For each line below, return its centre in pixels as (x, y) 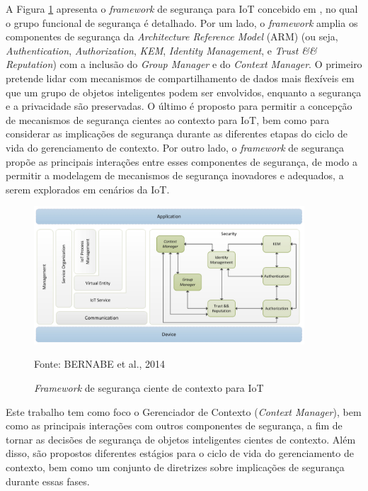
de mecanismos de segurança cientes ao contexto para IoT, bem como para (168, 119)
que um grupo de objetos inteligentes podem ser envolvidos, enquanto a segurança (184, 92)
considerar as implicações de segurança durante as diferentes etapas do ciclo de (177, 134)
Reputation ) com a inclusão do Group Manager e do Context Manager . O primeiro (184, 64)
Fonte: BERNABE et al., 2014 (100, 364)
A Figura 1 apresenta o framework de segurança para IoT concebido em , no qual (182, 9)
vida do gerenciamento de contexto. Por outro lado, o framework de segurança (175, 147)
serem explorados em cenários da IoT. (88, 189)
